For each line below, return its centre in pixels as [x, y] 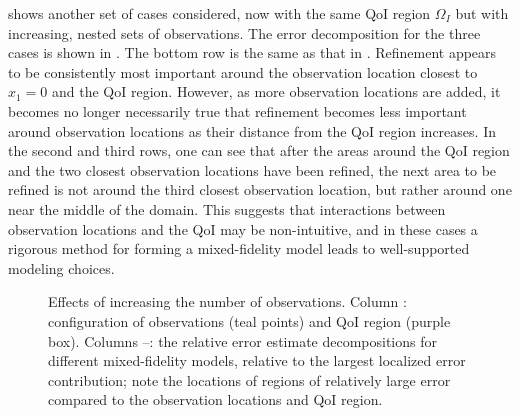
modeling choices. [61, 267]
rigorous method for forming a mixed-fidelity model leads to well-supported [239, 248]
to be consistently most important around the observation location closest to [243, 71]
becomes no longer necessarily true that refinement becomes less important [237, 110]
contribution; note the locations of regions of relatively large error [249, 379]
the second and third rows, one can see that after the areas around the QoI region [259, 150]
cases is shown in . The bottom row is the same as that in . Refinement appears [252, 52]
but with [482, 13]
